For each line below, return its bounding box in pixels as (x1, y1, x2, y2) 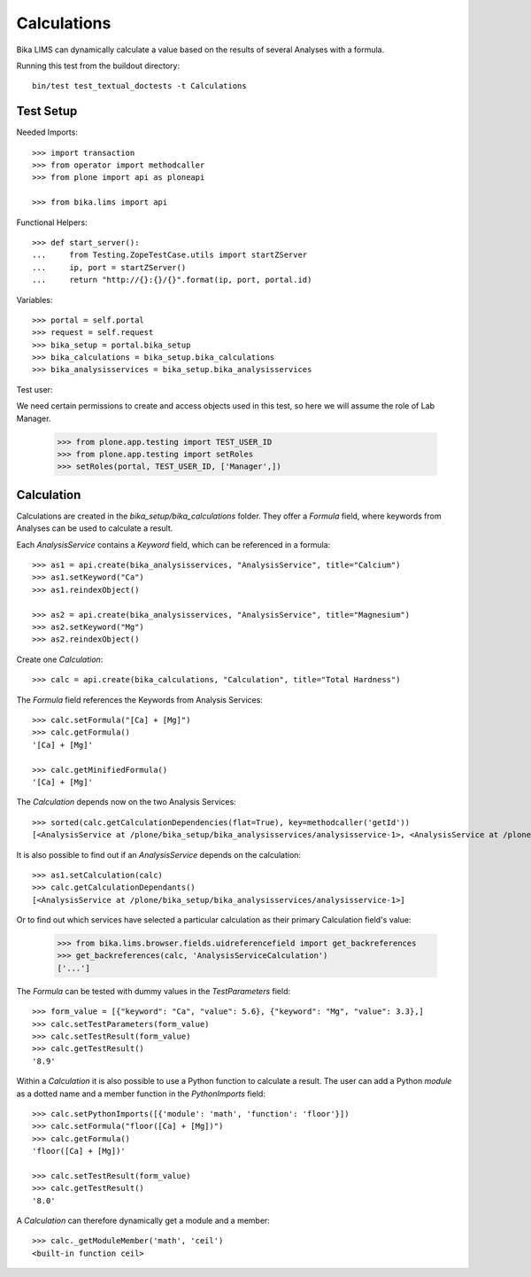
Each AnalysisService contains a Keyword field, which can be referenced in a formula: (16, 539, 331, 549)
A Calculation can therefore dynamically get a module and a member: (16, 1215, 270, 1226)
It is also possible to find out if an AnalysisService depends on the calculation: (16, 849, 301, 860)
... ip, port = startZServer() (32, 262, 187, 272)
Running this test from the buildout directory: (16, 60, 181, 71)
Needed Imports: (16, 127, 79, 137)
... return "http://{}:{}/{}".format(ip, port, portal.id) (32, 275, 312, 285)
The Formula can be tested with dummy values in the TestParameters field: (16, 985, 291, 996)
